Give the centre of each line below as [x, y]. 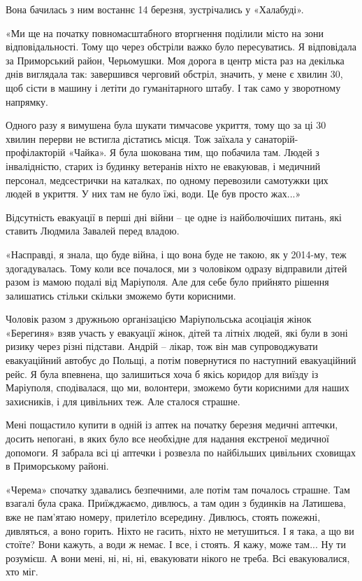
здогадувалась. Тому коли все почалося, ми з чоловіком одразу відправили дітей [176, 268]
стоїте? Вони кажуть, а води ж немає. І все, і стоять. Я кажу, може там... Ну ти [176, 544]
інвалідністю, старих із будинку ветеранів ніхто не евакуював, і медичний [163, 166]
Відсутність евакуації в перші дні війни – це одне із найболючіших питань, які [174, 217]
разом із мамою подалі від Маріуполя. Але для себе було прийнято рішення [167, 282]
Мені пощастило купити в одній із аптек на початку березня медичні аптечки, [172, 425]
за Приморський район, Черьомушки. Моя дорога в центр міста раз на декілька [175, 60]
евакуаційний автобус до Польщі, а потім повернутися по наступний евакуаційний [181, 360]
